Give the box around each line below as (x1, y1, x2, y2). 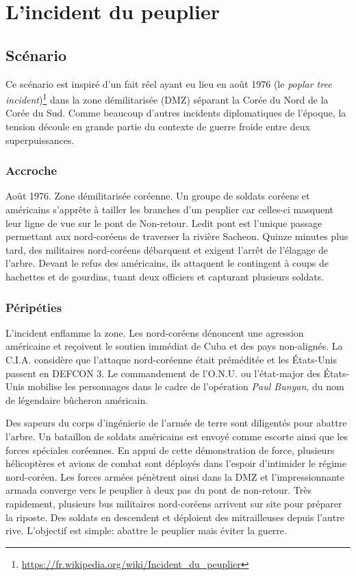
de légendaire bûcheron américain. (5, 392, 149, 407)
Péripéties (5, 298, 62, 315)
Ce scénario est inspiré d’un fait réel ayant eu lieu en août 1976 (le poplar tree (5, 76, 332, 91)
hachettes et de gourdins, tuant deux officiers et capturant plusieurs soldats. (5, 269, 325, 283)
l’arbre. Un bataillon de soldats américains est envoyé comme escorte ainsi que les (5, 429, 348, 443)
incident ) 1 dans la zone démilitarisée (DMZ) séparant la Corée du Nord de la (5, 91, 329, 106)
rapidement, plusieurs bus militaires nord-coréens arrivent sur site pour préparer (5, 496, 342, 510)
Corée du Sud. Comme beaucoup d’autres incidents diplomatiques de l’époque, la (5, 106, 346, 120)
